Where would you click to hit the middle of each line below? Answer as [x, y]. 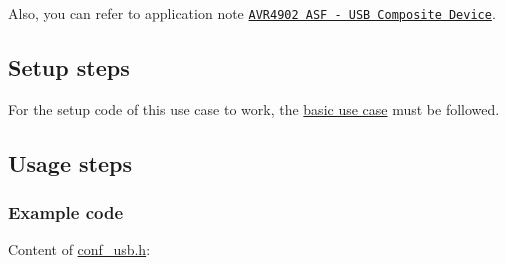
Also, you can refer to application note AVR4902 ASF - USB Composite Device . [252, 13]
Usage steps [70, 162]
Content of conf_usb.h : [79, 249]
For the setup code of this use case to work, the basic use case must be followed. [254, 108]
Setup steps [69, 67]
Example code [66, 212]
